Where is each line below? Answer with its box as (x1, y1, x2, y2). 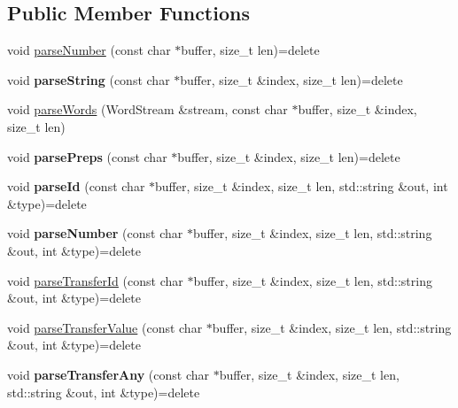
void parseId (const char (7, 177, 145, 196)
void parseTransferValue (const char (7, 318, 203, 336)
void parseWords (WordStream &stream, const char (7, 100, 288, 119)
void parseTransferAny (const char (7, 365, 210, 383)
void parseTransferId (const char (7, 271, 183, 289)
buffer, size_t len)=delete (181, 41, 320, 59)
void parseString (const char (7, 70, 170, 89)
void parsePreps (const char (7, 147, 167, 166)
